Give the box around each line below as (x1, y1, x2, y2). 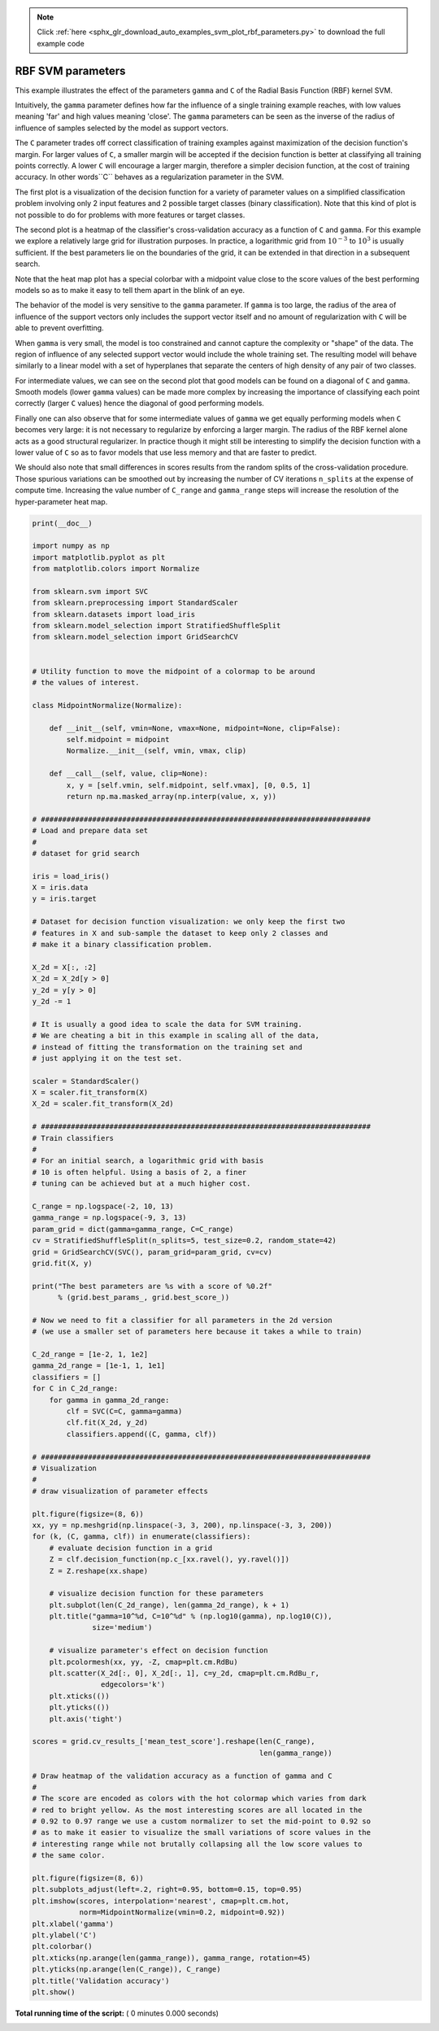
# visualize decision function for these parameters (49, 1589, 264, 1598)
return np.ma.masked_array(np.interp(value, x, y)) (66, 792, 277, 801)
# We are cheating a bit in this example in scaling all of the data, (32, 1031, 320, 1041)
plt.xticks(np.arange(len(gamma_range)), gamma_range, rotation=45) (32, 1953, 311, 1963)
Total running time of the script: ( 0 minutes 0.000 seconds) (15, 2008, 219, 2018)
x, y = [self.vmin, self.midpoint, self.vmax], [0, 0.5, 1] (66, 780, 311, 789)
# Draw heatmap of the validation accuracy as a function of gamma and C (32, 1771, 333, 1780)
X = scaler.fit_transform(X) (32, 1088, 149, 1098)
